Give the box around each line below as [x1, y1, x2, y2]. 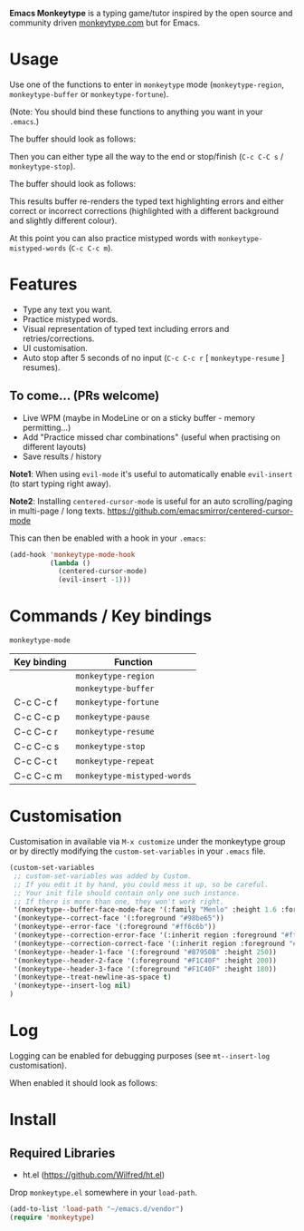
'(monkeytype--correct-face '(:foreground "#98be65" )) [13, 913, 224, 923]
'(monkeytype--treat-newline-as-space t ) [13, 972, 172, 982]
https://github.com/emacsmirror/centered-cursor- [107, 505, 294, 516]
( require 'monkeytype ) [9, 1213, 95, 1222]
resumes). [22, 362, 61, 373]
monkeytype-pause [75, 712, 150, 722]
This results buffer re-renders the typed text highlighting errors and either [9, 195, 285, 207]
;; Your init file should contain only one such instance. [13, 888, 242, 897]
